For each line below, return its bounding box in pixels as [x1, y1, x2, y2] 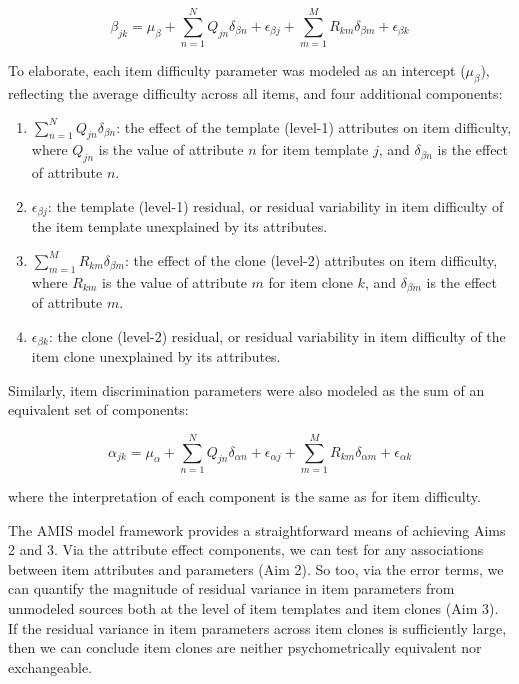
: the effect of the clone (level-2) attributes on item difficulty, [125, 249, 498, 270]
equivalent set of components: [8, 399, 189, 420]
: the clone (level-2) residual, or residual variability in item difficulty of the [48, 325, 506, 346]
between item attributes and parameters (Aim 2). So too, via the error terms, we [8, 558, 504, 579]
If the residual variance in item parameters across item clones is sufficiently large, [8, 617, 507, 638]
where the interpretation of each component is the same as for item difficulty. [8, 485, 481, 506]
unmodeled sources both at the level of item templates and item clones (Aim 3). [8, 597, 499, 618]
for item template [261, 139, 369, 160]
